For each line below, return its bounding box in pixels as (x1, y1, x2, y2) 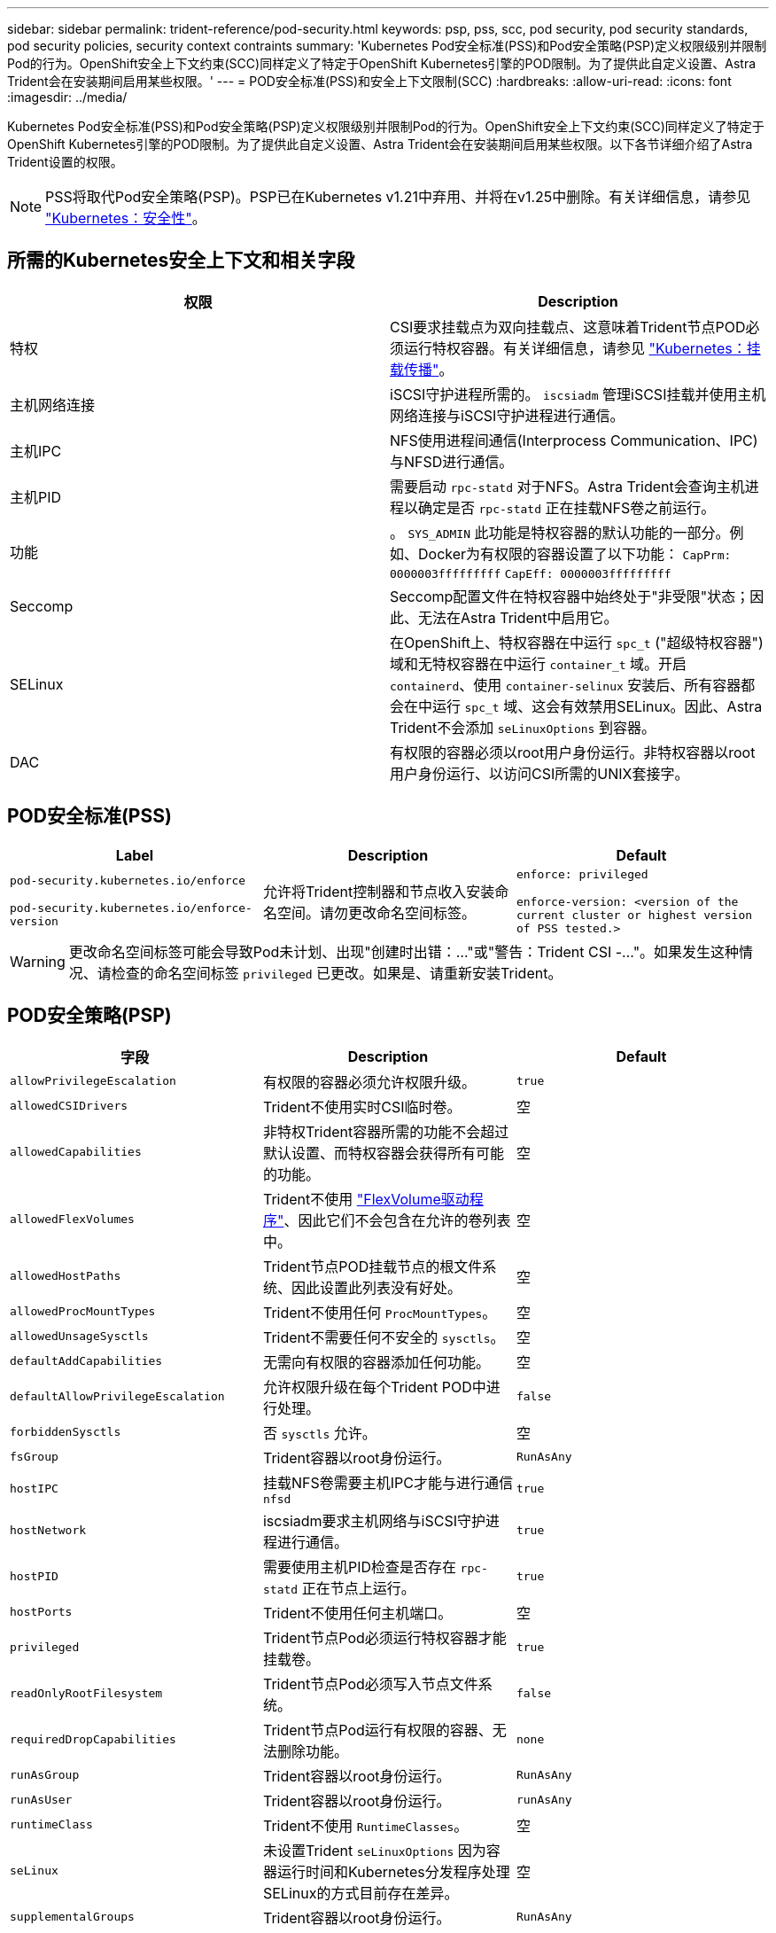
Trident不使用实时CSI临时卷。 (262, 1097, 462, 1116)
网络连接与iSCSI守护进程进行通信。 (390, 406, 625, 425)
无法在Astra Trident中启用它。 (418, 608, 618, 627)
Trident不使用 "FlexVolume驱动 (262, 1189, 469, 1208)
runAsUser (10, 1793, 73, 1807)
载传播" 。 (390, 360, 454, 378)
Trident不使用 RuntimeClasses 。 (262, 1816, 469, 1835)
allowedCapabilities (10, 1145, 142, 1159)
